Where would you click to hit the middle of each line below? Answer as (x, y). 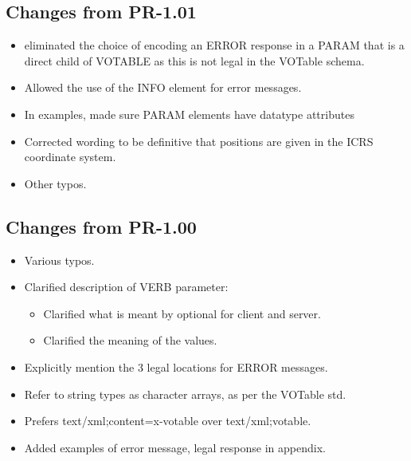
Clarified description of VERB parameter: (126, 287)
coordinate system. (70, 157)
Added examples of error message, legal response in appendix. (175, 447)
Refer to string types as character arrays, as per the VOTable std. (185, 394)
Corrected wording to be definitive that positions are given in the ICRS (199, 141)
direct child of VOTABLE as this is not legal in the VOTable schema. (194, 60)
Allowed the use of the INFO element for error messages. (163, 87)
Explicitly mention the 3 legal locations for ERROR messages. (176, 366)
